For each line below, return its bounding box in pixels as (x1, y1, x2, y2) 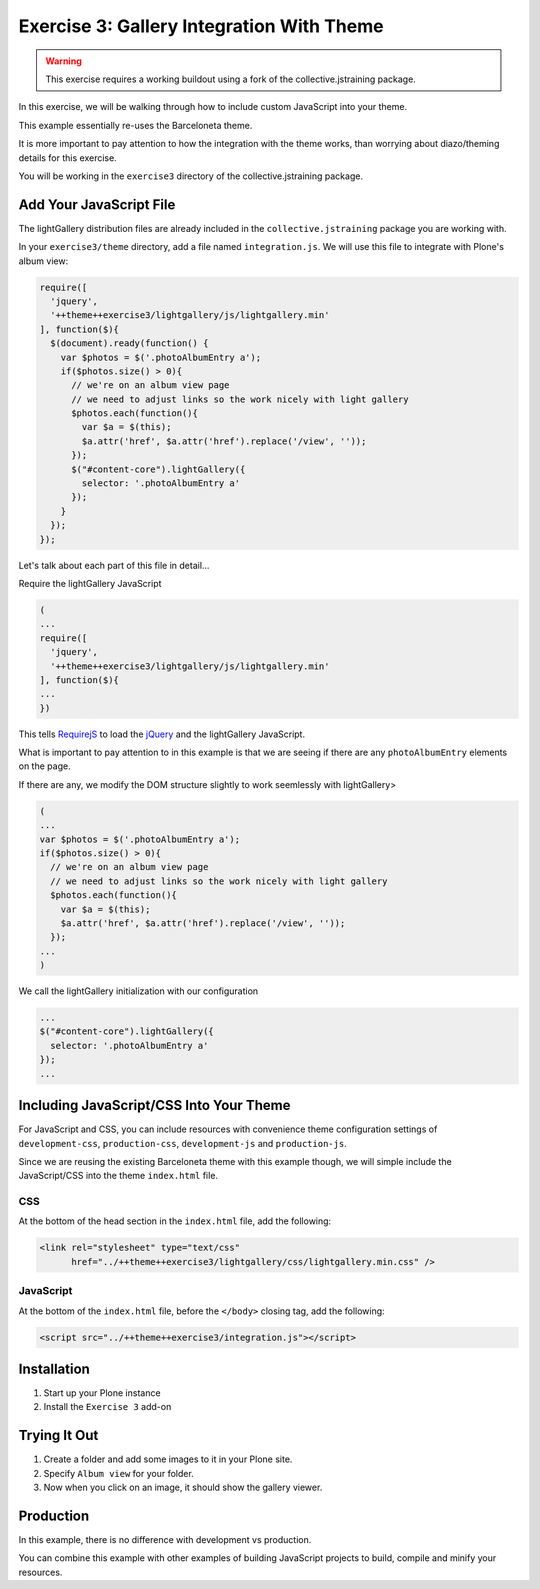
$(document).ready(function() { (50, 338, 209, 349)
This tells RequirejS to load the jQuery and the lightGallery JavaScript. (18, 728, 305, 740)
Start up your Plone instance (43, 1387, 161, 1399)
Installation (18, 1360, 90, 1377)
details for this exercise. (18, 151, 117, 164)
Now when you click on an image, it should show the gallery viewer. (43, 1481, 323, 1494)
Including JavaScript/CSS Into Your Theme (18, 1097, 291, 1114)
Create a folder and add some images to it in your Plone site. (43, 1453, 293, 1465)
